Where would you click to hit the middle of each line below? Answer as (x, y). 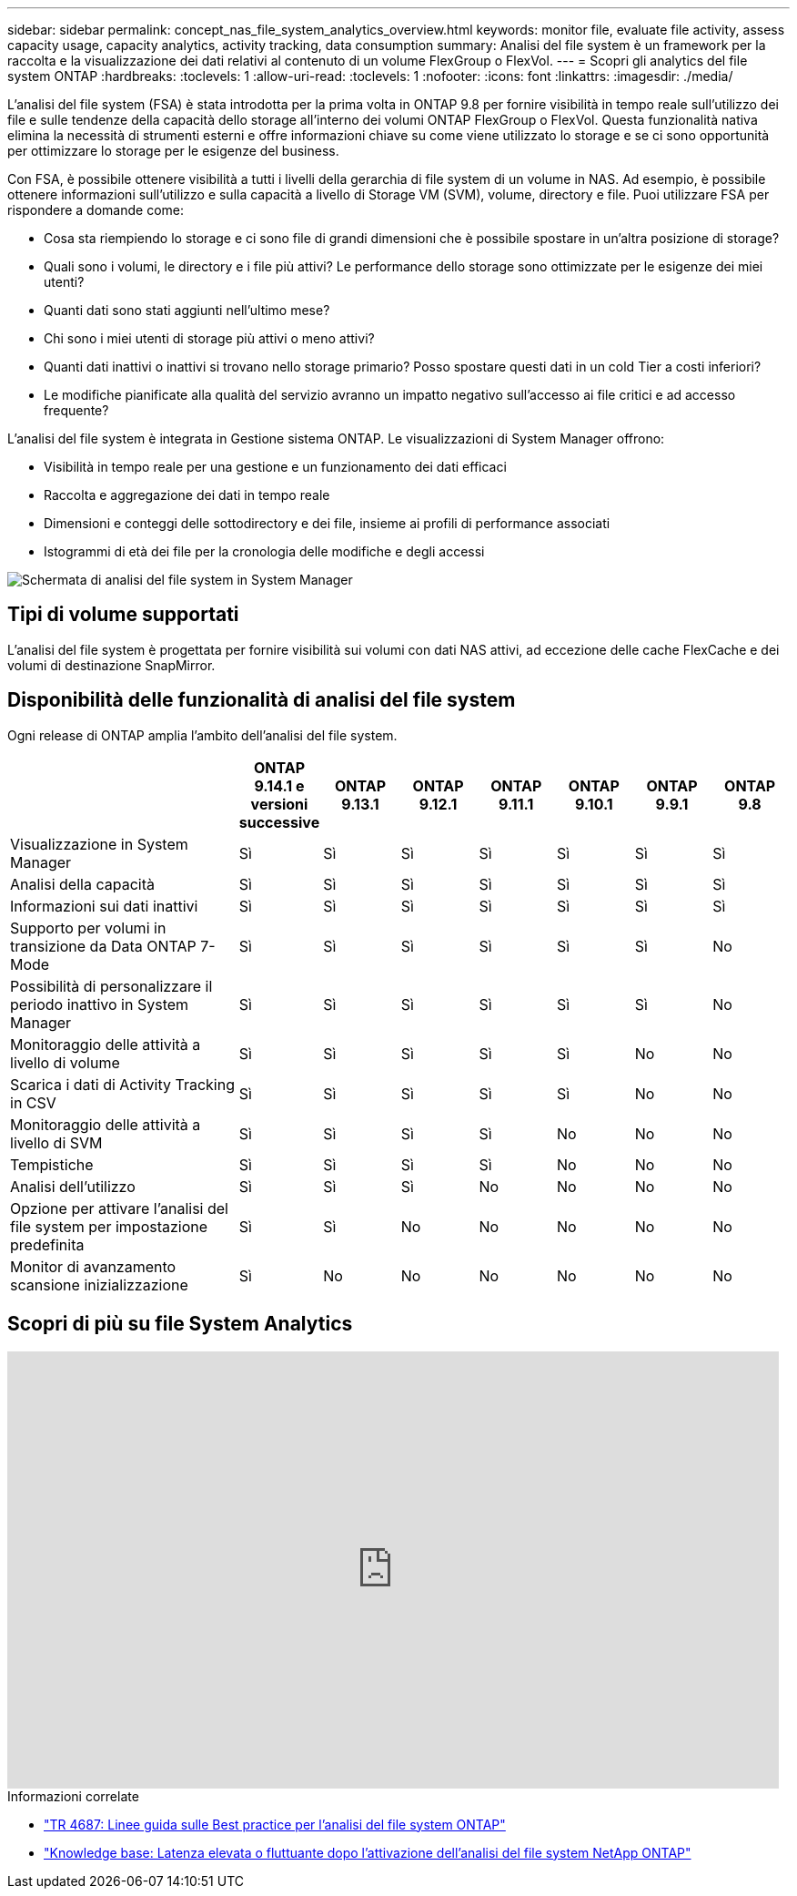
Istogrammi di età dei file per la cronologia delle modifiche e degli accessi (264, 551)
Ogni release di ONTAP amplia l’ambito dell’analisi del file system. (202, 735)
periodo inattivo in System (100, 1004)
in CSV (33, 1102)
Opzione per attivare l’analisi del (119, 1208)
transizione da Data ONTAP (103, 946)
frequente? (76, 410)
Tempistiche (52, 1164)
